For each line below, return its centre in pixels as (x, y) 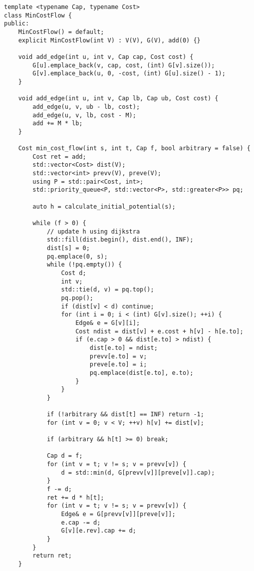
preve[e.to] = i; (118, 365)
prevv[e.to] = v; (118, 356)
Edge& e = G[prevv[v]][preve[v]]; (118, 514)
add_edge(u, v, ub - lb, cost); (86, 107)
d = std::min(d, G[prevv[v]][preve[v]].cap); (138, 472)
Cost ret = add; (59, 156)
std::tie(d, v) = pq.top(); (108, 290)
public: (17, 24)
